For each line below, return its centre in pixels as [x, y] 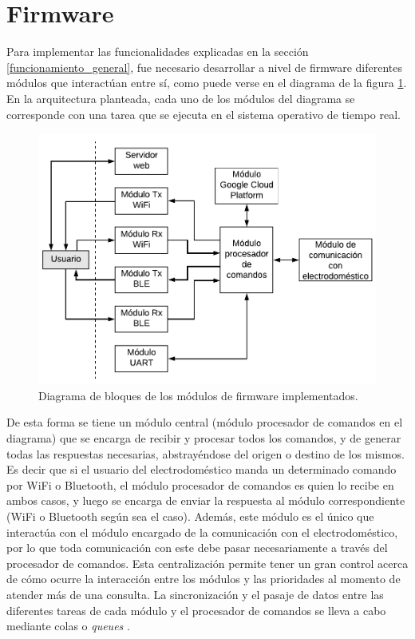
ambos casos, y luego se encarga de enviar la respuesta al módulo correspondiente [206, 500]
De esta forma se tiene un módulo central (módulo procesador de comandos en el [205, 422]
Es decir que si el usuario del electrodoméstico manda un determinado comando [202, 469]
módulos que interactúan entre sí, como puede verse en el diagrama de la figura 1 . [207, 83]
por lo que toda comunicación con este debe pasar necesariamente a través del [197, 548]
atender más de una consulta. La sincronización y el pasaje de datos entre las [195, 594]
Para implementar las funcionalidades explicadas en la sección [158, 52]
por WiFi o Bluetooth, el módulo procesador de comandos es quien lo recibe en [200, 484]
